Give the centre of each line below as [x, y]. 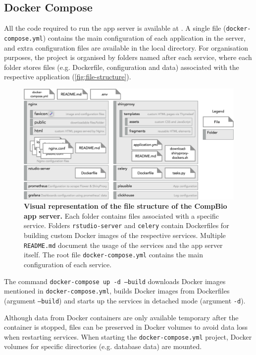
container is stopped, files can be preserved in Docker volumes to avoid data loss [126, 327]
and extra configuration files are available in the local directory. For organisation [126, 47]
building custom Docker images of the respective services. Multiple [125, 235]
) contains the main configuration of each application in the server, [144, 37]
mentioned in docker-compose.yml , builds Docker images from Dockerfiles [117, 291]
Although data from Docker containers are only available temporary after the [121, 317]
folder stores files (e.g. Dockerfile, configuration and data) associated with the [122, 67]
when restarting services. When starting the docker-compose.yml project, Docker [128, 336]
